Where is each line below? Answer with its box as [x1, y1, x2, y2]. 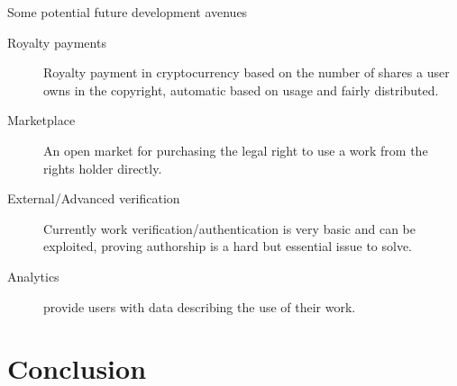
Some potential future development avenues [7, 3, 248, 21]
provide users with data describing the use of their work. [43, 297, 356, 316]
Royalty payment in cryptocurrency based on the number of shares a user [43, 63, 450, 82]
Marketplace [7, 111, 76, 130]
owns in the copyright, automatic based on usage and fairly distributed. [43, 80, 439, 99]
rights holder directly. [43, 158, 162, 177]
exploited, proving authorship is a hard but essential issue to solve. [43, 237, 413, 256]
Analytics [7, 266, 59, 285]
